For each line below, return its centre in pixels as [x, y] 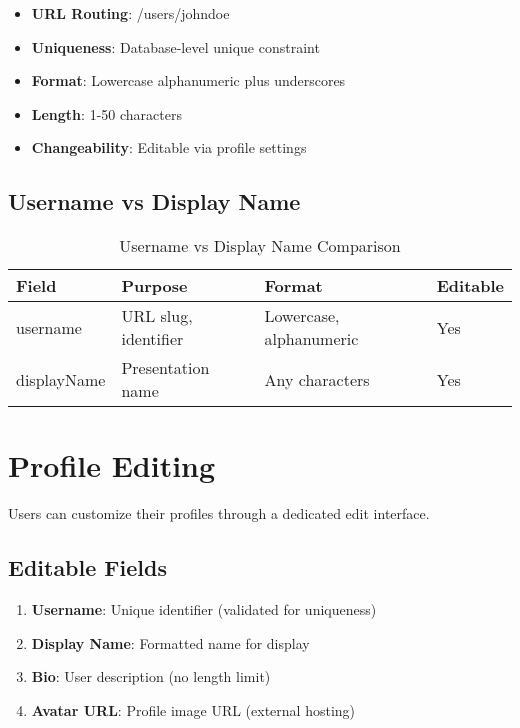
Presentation [165, 368]
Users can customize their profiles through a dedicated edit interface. [219, 513]
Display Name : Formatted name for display [170, 642]
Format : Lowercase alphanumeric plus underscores [188, 80]
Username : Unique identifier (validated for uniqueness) [204, 609]
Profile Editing [112, 465]
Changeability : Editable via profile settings [169, 147]
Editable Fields [87, 567]
